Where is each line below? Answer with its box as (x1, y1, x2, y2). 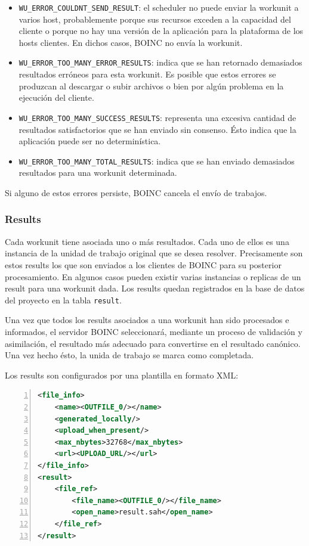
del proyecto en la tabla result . (5, 293, 122, 306)
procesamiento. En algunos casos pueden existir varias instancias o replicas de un (5, 270, 301, 283)
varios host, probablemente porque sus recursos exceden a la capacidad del (18, 13, 291, 25)
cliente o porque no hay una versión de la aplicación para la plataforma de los (18, 24, 304, 37)
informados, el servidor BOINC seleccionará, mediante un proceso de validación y (5, 325, 302, 337)
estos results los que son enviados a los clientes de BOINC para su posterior (5, 258, 282, 271)
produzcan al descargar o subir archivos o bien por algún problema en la (18, 79, 284, 92)
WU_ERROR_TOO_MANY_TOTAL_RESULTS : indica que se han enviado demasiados (18, 154, 295, 167)
